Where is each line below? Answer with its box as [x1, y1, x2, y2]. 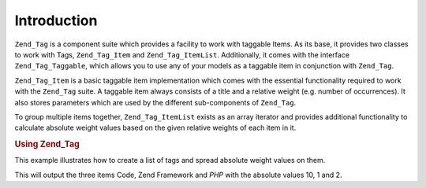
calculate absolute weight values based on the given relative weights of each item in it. [14, 123, 297, 133]
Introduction [14, 12, 98, 29]
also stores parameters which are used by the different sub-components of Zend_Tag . [14, 98, 297, 107]
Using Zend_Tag [14, 138, 80, 149]
